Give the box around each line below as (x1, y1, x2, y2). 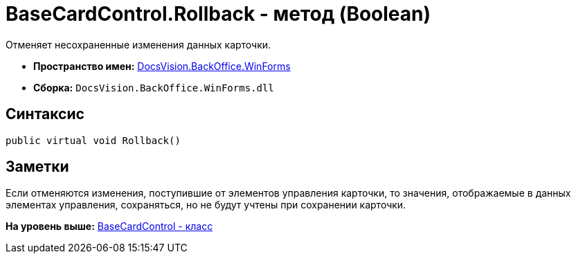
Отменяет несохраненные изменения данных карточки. (6, 38, 271, 51)
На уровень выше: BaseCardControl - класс (6, 220, 213, 233)
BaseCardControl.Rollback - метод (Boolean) (6, 2, 431, 26)
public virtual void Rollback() (6, 134, 181, 146)
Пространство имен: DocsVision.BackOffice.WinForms (33, 60, 291, 72)
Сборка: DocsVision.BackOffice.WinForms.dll (33, 81, 274, 93)
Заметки (6, 158, 69, 176)
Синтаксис (6, 105, 84, 123)
